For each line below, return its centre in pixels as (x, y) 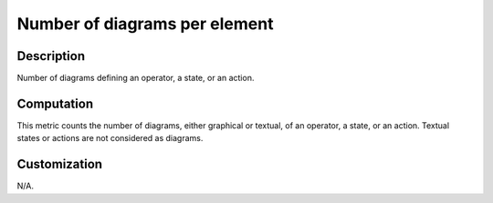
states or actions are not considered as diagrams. (110, 138)
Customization (60, 164)
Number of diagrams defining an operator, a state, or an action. (136, 78)
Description (51, 56)
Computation (55, 103)
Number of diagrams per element (145, 24)
